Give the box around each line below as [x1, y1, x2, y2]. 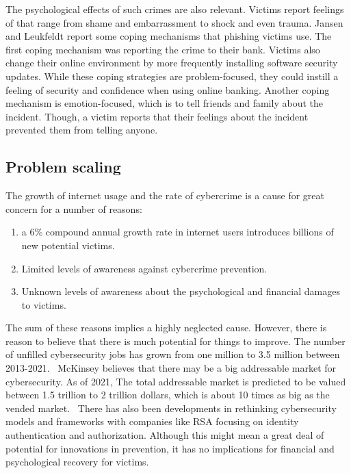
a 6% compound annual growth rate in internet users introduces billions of [21, 225, 334, 239]
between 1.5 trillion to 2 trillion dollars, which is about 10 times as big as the [5, 387, 330, 402]
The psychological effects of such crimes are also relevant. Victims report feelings [5, 2, 344, 16]
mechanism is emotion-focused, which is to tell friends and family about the [5, 96, 323, 110]
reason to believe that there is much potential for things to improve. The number [5, 333, 346, 348]
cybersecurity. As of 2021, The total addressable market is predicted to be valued [5, 374, 346, 388]
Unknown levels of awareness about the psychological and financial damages [21, 284, 340, 298]
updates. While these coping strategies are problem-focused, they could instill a [5, 68, 339, 83]
